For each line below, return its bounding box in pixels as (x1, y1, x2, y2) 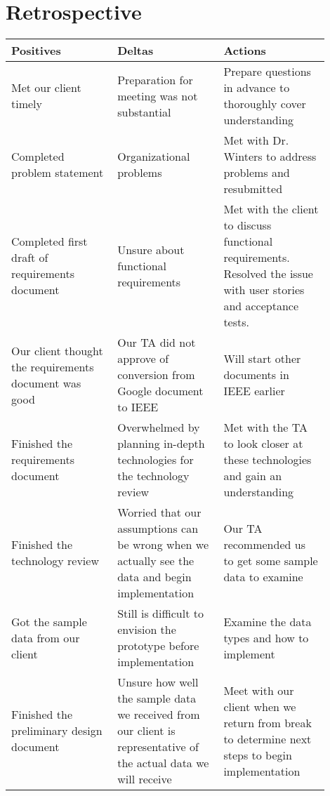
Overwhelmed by (117, 419, 200, 436)
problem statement (11, 164, 104, 181)
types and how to (223, 629, 309, 646)
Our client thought (11, 342, 103, 359)
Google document (117, 383, 204, 399)
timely (11, 95, 43, 112)
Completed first (11, 233, 88, 250)
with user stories (223, 281, 305, 298)
